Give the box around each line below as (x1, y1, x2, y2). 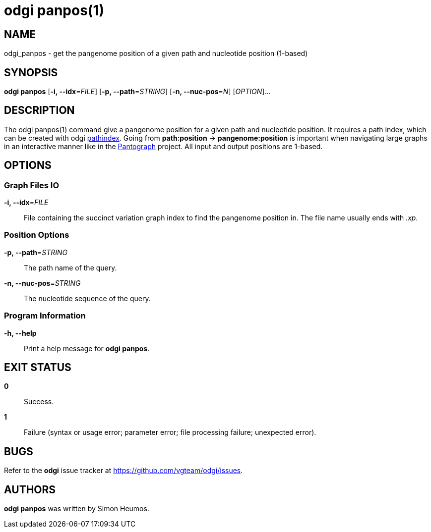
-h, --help (4, 328, 37, 337)
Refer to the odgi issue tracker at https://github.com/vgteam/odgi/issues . (4, 466, 243, 475)
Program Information (4, 311, 86, 321)
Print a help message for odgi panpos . (24, 344, 150, 353)
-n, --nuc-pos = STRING (4, 278, 81, 287)
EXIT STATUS (4, 361, 71, 373)
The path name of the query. (24, 263, 117, 272)
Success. (24, 397, 54, 406)
